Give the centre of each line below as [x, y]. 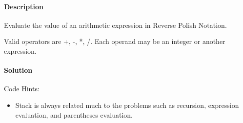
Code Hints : [22, 89]
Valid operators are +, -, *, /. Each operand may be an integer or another [115, 41]
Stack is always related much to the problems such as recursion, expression [127, 105]
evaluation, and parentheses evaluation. [74, 114]
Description [24, 6]
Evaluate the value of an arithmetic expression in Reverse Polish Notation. [115, 25]
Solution [18, 70]
